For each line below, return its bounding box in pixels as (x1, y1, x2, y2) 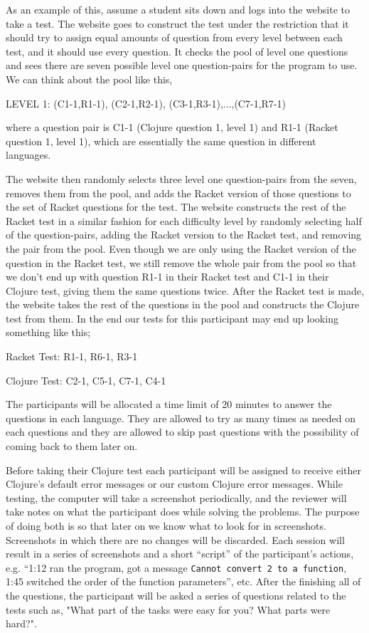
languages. (6, 147, 51, 162)
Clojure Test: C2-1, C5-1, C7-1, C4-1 (6, 372, 166, 387)
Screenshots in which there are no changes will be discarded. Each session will (6, 532, 345, 547)
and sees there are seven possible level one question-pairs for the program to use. (6, 58, 358, 73)
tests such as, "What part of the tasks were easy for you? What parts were (6, 602, 331, 617)
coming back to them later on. (6, 439, 138, 454)
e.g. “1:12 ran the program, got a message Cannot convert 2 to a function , (6, 560, 347, 575)
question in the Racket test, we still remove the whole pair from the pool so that (6, 255, 357, 270)
